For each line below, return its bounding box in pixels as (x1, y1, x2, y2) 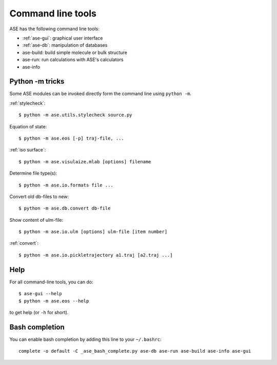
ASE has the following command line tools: (9, 26, 100, 32)
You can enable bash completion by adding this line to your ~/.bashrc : (9, 336, 162, 342)
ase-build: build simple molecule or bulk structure (22, 49, 128, 55)
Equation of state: (9, 123, 47, 129)
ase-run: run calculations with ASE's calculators (22, 56, 124, 63)
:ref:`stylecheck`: (9, 100, 46, 106)
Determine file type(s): (9, 170, 57, 177)
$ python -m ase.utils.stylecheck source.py (18, 112, 133, 118)
